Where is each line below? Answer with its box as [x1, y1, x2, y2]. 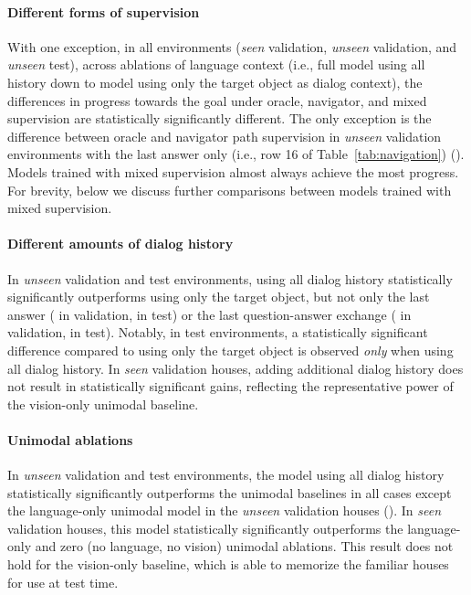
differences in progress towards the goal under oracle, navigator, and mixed [7, 90, 427, 110]
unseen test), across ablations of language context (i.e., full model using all [7, 55, 425, 74]
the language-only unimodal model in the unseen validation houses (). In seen [7, 501, 442, 520]
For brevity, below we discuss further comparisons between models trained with [7, 180, 452, 199]
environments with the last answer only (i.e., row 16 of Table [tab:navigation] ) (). [7, 144, 465, 164]
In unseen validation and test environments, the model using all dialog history [7, 465, 445, 484]
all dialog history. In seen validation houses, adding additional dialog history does [7, 358, 464, 377]
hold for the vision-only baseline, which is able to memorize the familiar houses [7, 555, 449, 574]
